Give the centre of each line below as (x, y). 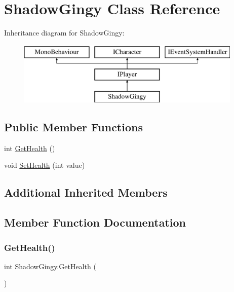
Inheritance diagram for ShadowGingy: (64, 33)
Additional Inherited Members (86, 192)
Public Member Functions (73, 127)
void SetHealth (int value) (45, 165)
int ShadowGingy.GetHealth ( (50, 266)
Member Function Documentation (95, 222)
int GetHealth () (30, 148)
